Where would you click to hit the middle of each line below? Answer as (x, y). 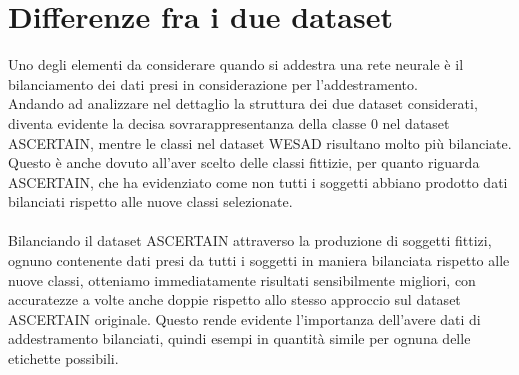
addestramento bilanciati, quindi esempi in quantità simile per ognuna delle (239, 338)
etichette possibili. (63, 358)
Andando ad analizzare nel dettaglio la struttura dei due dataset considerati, (243, 103)
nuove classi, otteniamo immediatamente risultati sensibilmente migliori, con (242, 279)
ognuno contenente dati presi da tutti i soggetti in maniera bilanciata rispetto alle (259, 260)
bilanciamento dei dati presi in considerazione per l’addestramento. (213, 83)
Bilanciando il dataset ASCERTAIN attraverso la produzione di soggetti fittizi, (250, 240)
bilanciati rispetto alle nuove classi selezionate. (150, 201)
